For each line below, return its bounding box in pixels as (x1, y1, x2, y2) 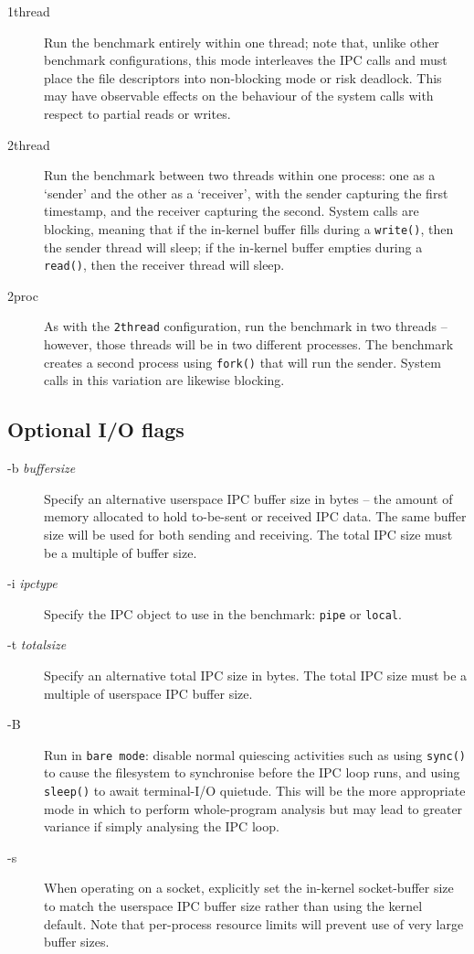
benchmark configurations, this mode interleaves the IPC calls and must (44, 50, 448, 70)
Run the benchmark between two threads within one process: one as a (44, 166, 436, 185)
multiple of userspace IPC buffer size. (44, 683, 253, 702)
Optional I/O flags (7, 415, 184, 444)
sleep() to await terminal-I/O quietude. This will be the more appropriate (44, 780, 466, 799)
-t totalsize (7, 635, 67, 654)
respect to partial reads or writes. (44, 103, 231, 123)
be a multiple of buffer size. (44, 542, 197, 562)
